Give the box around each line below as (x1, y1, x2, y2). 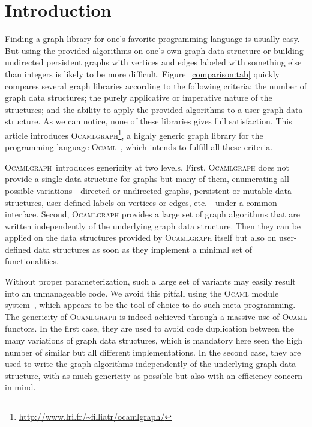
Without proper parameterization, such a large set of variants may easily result (5, 275, 296, 288)
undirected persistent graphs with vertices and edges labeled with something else (5, 56, 302, 68)
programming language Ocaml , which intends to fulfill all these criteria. (5, 141, 273, 153)
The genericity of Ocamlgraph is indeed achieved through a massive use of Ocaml (5, 310, 307, 323)
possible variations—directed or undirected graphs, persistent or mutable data (5, 184, 292, 196)
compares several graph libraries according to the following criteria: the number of (5, 79, 307, 92)
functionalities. (5, 255, 59, 267)
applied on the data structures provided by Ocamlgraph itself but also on (5, 231, 277, 244)
